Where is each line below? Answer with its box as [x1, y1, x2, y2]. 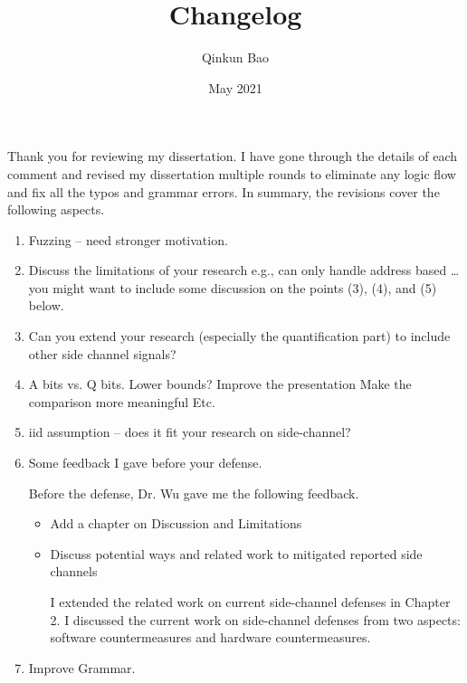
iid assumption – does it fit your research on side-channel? [28, 422, 351, 441]
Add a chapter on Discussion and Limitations [50, 514, 302, 533]
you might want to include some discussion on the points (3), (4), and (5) [28, 278, 437, 297]
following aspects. [7, 200, 105, 219]
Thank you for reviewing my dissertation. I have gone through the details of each [7, 147, 457, 166]
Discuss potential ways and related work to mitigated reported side [50, 544, 423, 563]
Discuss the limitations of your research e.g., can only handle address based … [28, 261, 460, 280]
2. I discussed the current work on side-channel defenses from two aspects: [50, 610, 461, 629]
